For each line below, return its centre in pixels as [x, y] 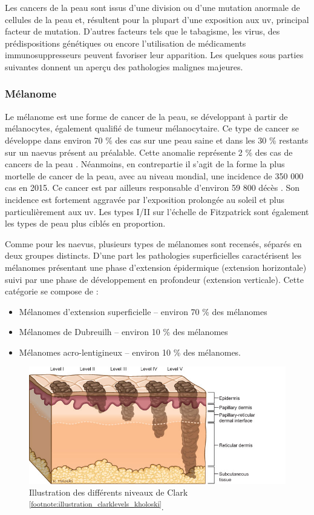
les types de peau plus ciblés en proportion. [85, 223]
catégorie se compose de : [52, 291]
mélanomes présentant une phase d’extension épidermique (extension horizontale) [156, 267]
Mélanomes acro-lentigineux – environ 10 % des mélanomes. [130, 352]
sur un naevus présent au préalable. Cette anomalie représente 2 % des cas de [149, 152]
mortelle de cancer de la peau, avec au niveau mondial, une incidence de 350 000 [154, 175]
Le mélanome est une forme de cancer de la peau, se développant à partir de [146, 116]
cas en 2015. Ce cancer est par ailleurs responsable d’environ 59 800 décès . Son [152, 188]
